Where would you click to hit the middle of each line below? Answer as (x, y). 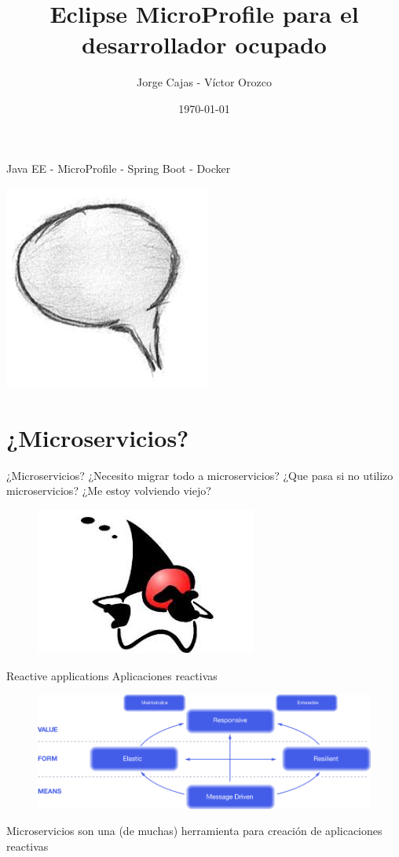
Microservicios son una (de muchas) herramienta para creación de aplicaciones (194, 831)
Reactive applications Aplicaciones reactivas (112, 675)
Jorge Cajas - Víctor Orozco (204, 82)
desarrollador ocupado (204, 44)
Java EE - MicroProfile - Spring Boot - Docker (119, 168)
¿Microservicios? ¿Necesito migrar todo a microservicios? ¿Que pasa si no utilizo (200, 475)
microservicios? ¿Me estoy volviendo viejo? (109, 491)
